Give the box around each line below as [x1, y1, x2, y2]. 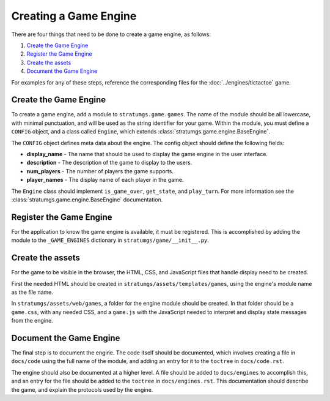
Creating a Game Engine [11, 9, 137, 23]
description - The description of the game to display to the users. [26, 159, 193, 167]
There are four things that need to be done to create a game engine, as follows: [11, 31, 211, 38]
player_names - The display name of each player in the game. [26, 176, 184, 184]
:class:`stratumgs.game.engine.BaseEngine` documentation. [11, 196, 163, 203]
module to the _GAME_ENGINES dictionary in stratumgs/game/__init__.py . [11, 236, 209, 244]
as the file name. [11, 288, 53, 296]
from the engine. [11, 317, 53, 324]
